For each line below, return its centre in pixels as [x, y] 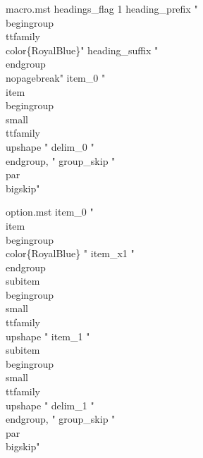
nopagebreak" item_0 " [56, 77]
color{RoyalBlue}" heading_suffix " [82, 50]
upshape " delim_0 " [50, 146]
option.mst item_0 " [50, 212]
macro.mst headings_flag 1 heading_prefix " [102, 8]
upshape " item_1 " [48, 336]
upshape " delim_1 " [50, 405]
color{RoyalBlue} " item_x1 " [70, 253]
